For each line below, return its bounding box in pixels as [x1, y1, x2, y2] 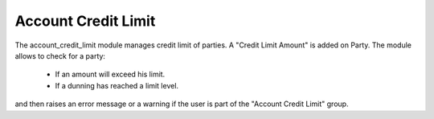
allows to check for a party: [14, 51, 106, 60]
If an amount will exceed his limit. [55, 69, 166, 80]
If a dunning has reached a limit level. [55, 80, 179, 90]
